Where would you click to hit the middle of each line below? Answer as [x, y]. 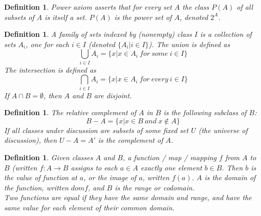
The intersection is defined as [50, 69]
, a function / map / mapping [170, 157]
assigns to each [94, 167]
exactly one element [171, 167]
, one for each [47, 44]
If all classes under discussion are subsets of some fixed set [96, 130]
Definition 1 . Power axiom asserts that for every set [88, 7]
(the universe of [223, 130]
